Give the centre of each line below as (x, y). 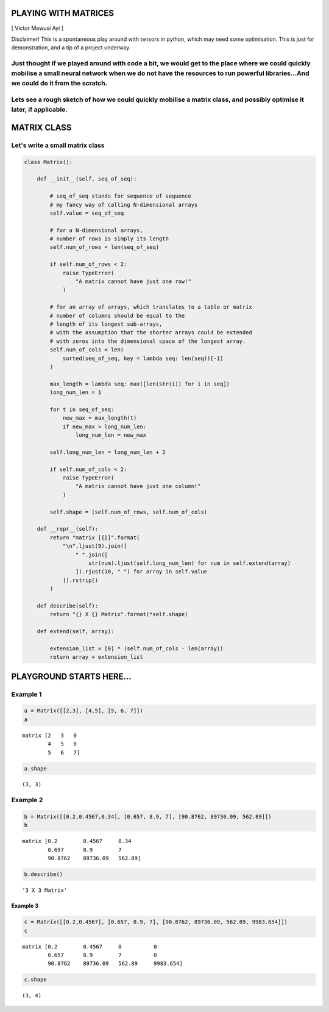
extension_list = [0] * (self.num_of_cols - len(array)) (136, 648)
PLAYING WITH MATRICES (62, 13)
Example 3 (25, 906)
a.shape (35, 768)
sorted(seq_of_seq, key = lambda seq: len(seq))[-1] (143, 358)
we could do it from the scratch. (59, 84)
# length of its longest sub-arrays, (106, 324)
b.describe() (44, 874)
